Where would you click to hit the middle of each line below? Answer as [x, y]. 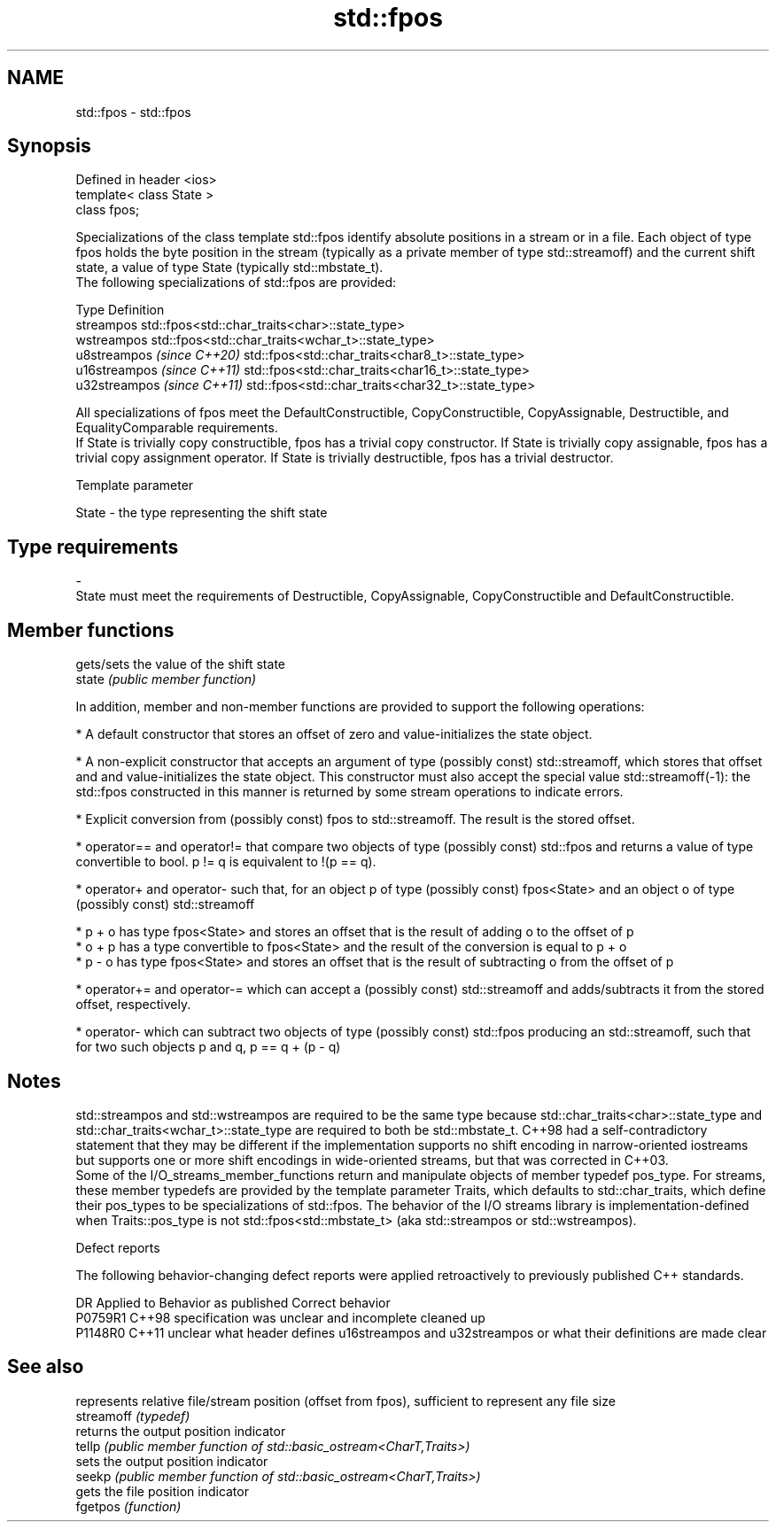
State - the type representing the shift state [202, 513]
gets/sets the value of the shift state [180, 664]
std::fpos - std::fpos [133, 112]
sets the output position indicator [172, 1461]
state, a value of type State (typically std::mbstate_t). [229, 268]
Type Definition [120, 310]
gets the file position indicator [162, 1491]
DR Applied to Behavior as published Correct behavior [233, 1302]
